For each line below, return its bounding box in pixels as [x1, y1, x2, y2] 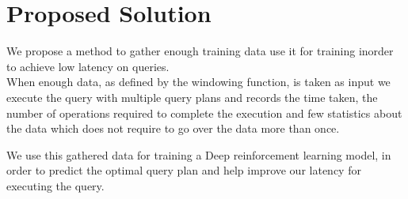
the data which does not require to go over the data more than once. [6, 120, 340, 137]
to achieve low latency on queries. [6, 58, 170, 74]
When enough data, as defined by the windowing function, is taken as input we [6, 73, 391, 90]
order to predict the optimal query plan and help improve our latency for [6, 162, 361, 178]
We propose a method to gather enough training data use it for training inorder [6, 43, 394, 59]
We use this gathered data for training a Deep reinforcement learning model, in [6, 146, 391, 163]
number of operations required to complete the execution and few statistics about [6, 104, 402, 121]
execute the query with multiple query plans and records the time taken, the [6, 88, 378, 105]
